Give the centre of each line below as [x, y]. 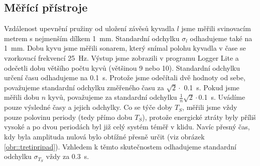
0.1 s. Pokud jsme [212, 87]
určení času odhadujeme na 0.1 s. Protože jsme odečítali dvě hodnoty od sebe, [125, 77]
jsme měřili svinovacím [216, 28]
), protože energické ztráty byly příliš [199, 117]
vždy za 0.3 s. [68, 156]
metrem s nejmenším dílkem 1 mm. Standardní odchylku [92, 38]
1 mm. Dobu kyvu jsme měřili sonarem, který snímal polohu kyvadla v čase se [125, 48]
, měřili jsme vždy [210, 107]
